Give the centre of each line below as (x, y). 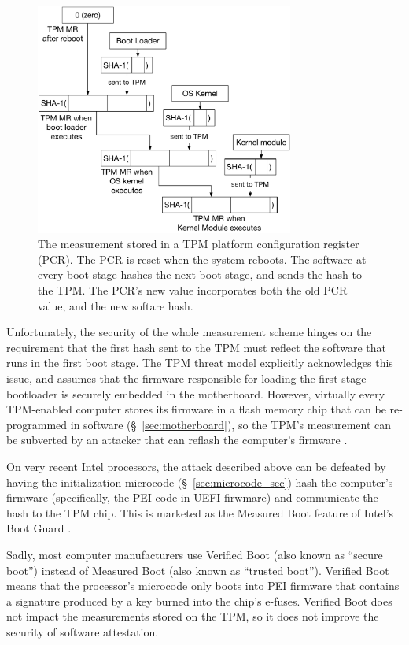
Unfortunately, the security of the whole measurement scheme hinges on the (189, 332)
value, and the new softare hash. (116, 305)
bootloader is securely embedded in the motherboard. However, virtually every (196, 393)
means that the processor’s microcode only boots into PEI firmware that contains (203, 586)
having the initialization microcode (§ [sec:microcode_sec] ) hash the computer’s (200, 482)
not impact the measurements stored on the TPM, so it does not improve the (193, 616)
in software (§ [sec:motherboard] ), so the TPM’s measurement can (231, 424)
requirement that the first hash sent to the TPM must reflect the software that (196, 347)
